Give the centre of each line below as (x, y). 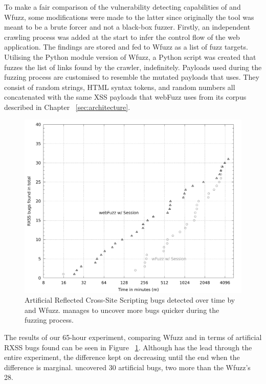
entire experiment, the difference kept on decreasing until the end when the (122, 357)
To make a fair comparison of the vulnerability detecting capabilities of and (123, 7)
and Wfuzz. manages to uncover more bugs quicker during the (122, 310)
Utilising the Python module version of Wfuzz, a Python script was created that (130, 57)
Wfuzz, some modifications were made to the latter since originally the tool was (129, 17)
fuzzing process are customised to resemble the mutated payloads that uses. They (132, 77)
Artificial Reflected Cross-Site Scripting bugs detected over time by (130, 300)
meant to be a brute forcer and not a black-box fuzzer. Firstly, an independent (127, 27)
